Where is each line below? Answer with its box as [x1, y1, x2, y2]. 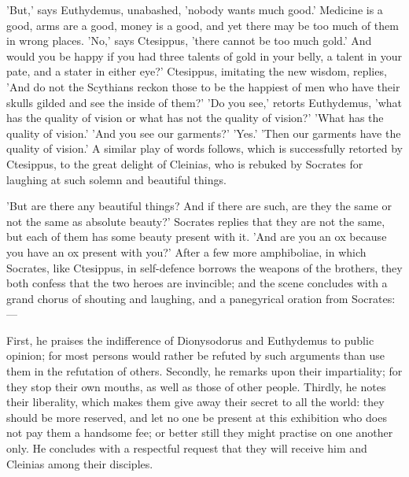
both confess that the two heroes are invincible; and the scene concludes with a [6, 275, 388, 291]
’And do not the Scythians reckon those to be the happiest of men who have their [6, 78, 400, 94]
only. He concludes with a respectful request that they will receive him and [6, 440, 367, 457]
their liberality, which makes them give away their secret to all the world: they [6, 394, 385, 410]
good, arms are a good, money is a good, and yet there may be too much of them [6, 17, 399, 33]
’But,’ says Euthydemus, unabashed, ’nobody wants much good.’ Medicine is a [6, 2, 383, 17]
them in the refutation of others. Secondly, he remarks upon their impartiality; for [6, 363, 403, 379]
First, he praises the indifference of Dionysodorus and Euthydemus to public [6, 331, 374, 348]
